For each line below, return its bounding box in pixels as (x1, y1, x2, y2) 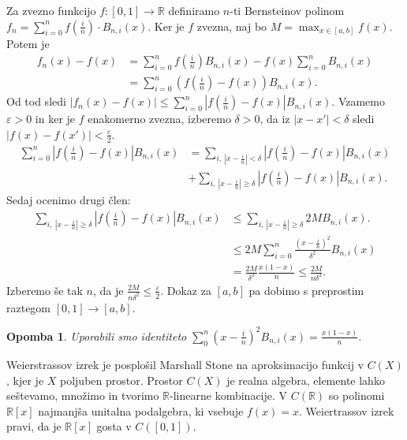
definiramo (168, 2, 220, 18)
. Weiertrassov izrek (299, 402, 394, 419)
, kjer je (6, 371, 44, 388)
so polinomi (328, 387, 385, 404)
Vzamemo (338, 93, 385, 110)
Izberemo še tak (6, 282, 83, 298)
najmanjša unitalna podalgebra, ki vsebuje (38, 402, 244, 419)
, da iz (260, 110, 290, 127)
